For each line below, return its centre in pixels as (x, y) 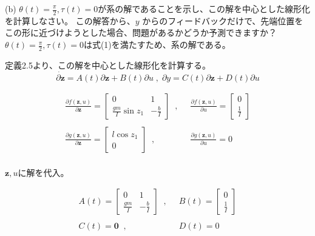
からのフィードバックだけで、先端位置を (223, 20)
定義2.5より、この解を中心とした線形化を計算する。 (108, 65)
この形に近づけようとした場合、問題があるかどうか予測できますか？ (141, 32)
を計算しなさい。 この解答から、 (70, 20)
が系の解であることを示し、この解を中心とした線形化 (204, 8)
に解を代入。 (43, 172)
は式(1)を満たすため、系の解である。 (157, 45)
